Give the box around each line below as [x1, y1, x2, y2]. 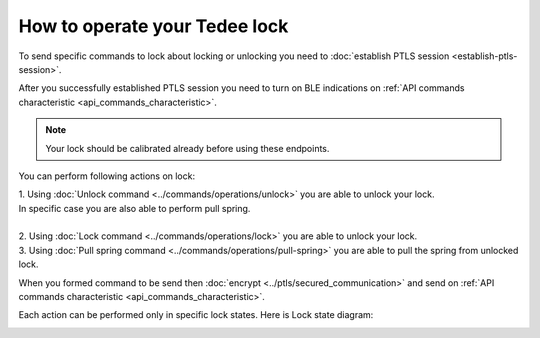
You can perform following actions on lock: [18, 170, 195, 182]
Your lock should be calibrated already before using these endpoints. [45, 142, 330, 154]
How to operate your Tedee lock [18, 15, 289, 37]
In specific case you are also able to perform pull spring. [18, 202, 251, 214]
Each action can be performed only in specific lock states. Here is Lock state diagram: [18, 309, 374, 321]
